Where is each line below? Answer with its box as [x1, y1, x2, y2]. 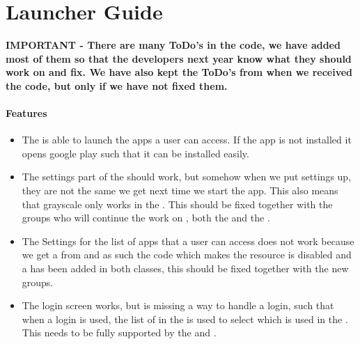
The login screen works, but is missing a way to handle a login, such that [22, 298, 334, 313]
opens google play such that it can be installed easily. [22, 146, 249, 160]
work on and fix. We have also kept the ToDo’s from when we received [6, 65, 353, 79]
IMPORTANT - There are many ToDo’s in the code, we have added [6, 38, 341, 52]
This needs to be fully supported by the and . [22, 325, 217, 340]
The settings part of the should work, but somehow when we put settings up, [22, 169, 352, 184]
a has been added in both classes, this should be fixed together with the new [22, 261, 349, 276]
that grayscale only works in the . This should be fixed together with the [22, 196, 333, 211]
